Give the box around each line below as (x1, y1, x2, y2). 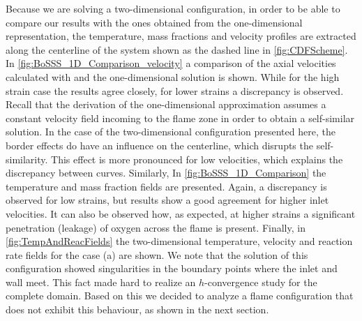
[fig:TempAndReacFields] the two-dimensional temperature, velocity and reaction (6, 234, 353, 248)
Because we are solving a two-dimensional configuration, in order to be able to (6, 1, 340, 15)
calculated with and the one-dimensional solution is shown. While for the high (6, 69, 340, 84)
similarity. (6, 151, 48, 166)
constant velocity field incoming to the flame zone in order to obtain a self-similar (6, 110, 355, 125)
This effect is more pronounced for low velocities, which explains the (51, 151, 343, 166)
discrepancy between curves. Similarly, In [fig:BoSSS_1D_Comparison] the (6, 165, 326, 180)
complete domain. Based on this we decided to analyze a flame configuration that (6, 288, 354, 303)
